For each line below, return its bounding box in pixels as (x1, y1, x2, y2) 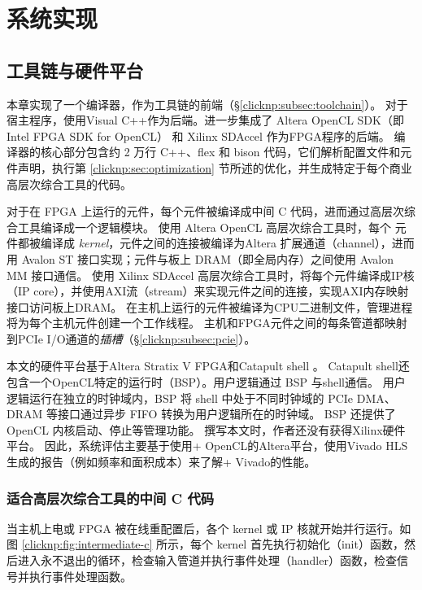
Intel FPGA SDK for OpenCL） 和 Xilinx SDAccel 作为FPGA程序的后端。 (7, 127, 390, 144)
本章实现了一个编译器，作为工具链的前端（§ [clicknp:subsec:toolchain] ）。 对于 (7, 95, 408, 112)
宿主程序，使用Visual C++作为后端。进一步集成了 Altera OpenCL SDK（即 (7, 111, 404, 129)
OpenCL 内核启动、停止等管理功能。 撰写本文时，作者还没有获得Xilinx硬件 (7, 421, 406, 438)
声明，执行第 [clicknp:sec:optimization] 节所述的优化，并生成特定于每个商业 (17, 159, 412, 176)
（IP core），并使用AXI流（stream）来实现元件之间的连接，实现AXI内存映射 (7, 282, 409, 299)
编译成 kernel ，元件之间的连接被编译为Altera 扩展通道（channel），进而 (40, 234, 415, 251)
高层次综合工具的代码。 (7, 175, 132, 192)
